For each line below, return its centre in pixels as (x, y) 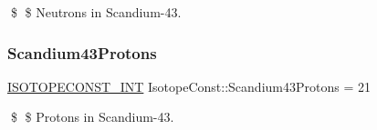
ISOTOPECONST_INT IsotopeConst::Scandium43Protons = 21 (189, 86)
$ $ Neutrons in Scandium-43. (96, 12)
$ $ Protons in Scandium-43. (92, 117)
